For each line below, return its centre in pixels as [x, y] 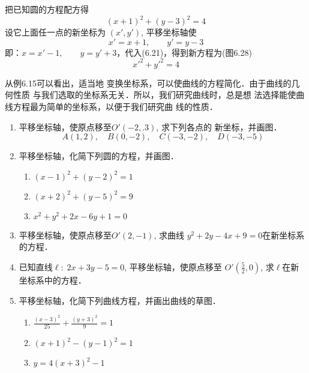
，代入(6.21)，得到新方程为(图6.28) [184, 52]
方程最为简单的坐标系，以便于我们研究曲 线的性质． [115, 106]
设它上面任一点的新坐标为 [55, 32]
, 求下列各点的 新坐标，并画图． [219, 126]
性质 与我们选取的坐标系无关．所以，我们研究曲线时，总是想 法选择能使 [154, 95]
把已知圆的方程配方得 [47, 9]
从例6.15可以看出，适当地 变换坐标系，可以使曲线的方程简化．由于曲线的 [148, 83]
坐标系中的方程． [52, 280]
